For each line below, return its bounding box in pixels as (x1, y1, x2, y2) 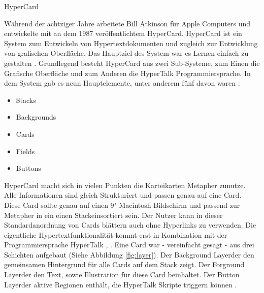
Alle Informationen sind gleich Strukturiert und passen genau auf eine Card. (4, 190, 242, 200)
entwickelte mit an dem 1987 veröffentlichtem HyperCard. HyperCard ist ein (4, 28, 242, 39)
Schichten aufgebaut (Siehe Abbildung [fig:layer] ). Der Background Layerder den (4, 249, 254, 260)
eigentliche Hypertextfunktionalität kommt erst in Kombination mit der (4, 229, 227, 240)
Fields (16, 145, 35, 156)
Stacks (16, 94, 36, 105)
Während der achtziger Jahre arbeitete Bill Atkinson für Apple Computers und (4, 18, 251, 28)
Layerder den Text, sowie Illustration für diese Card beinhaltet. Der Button (4, 269, 240, 280)
